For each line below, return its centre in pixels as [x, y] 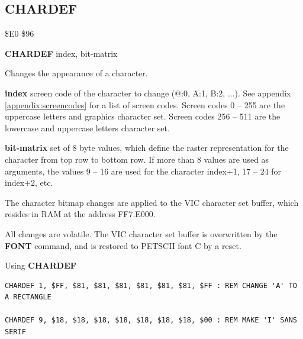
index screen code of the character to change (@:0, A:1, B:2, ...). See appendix [148, 93]
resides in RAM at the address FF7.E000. [80, 214]
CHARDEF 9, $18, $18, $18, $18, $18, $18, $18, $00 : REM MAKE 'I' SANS [151, 320]
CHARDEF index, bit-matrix [61, 53]
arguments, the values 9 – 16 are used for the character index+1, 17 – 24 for [143, 171]
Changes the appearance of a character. [76, 73]
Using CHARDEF [41, 265]
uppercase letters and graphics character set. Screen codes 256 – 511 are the [143, 116]
